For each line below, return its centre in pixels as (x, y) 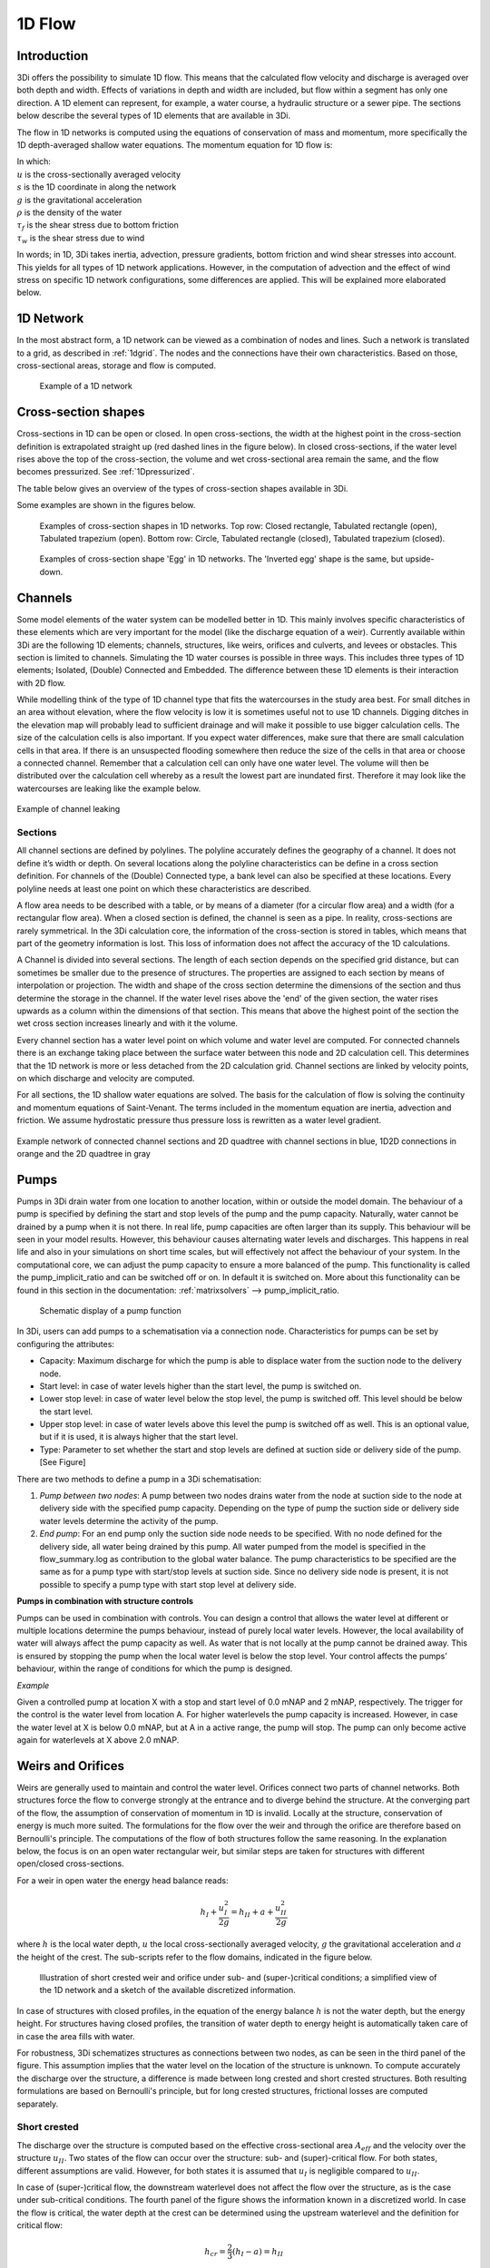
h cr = (215, 2253)
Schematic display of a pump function (110, 1310)
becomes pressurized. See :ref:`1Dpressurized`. (106, 472)
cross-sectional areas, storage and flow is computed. (117, 366)
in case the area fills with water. (76, 2036)
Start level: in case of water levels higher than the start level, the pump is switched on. (201, 1386)
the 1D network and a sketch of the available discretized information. (167, 1990)
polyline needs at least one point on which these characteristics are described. (164, 888)
